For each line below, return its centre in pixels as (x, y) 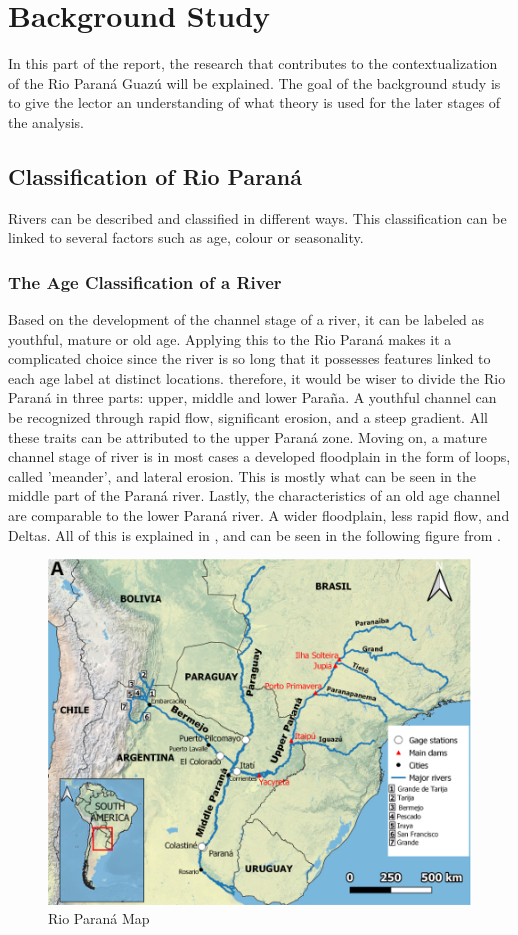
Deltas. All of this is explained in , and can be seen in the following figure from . (254, 534)
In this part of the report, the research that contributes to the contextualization (253, 63)
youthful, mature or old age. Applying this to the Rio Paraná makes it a (230, 338)
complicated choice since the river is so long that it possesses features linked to (249, 358)
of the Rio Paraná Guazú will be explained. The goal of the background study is (254, 82)
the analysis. (46, 121)
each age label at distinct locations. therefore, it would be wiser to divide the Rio (257, 377)
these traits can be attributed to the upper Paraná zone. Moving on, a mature (247, 436)
